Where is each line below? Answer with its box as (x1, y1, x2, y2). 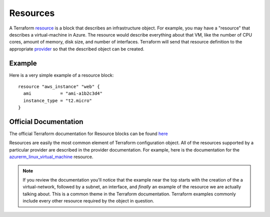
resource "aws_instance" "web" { (18, 84, 100, 89)
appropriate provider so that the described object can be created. (9, 45, 144, 52)
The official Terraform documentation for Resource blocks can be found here (9, 130, 168, 137)
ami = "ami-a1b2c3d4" (23, 90, 102, 96)
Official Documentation (9, 117, 83, 126)
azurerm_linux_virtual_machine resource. (9, 154, 93, 160)
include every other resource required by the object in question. (22, 198, 154, 204)
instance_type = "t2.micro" (23, 97, 92, 103)
